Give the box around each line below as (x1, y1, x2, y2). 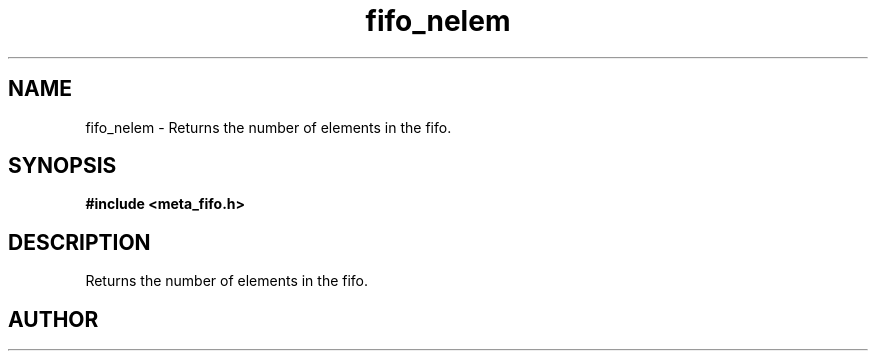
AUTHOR (8, 306, 99, 332)
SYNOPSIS (8, 153, 117, 179)
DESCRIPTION (8, 229, 151, 255)
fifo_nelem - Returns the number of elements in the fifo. (85, 118, 452, 136)
